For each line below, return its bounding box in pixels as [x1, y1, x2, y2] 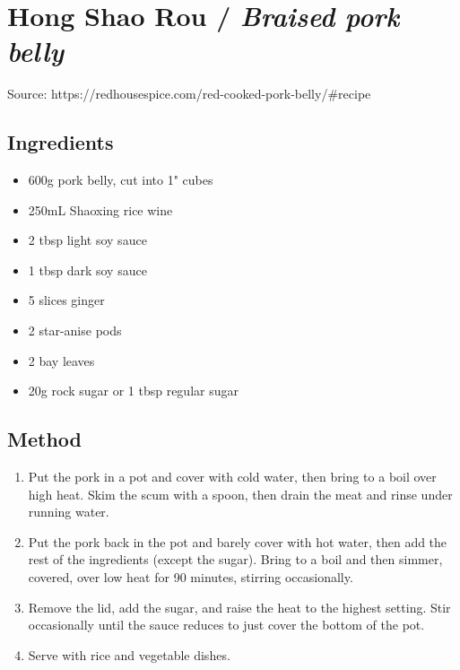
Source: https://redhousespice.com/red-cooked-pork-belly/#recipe [7, 84, 371, 103]
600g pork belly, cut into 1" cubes [28, 170, 213, 189]
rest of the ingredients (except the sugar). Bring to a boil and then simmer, [28, 550, 443, 569]
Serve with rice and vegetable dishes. [28, 645, 230, 664]
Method [7, 425, 82, 453]
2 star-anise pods [28, 321, 122, 340]
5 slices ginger [28, 291, 105, 309]
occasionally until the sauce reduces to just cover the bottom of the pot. [28, 615, 425, 634]
